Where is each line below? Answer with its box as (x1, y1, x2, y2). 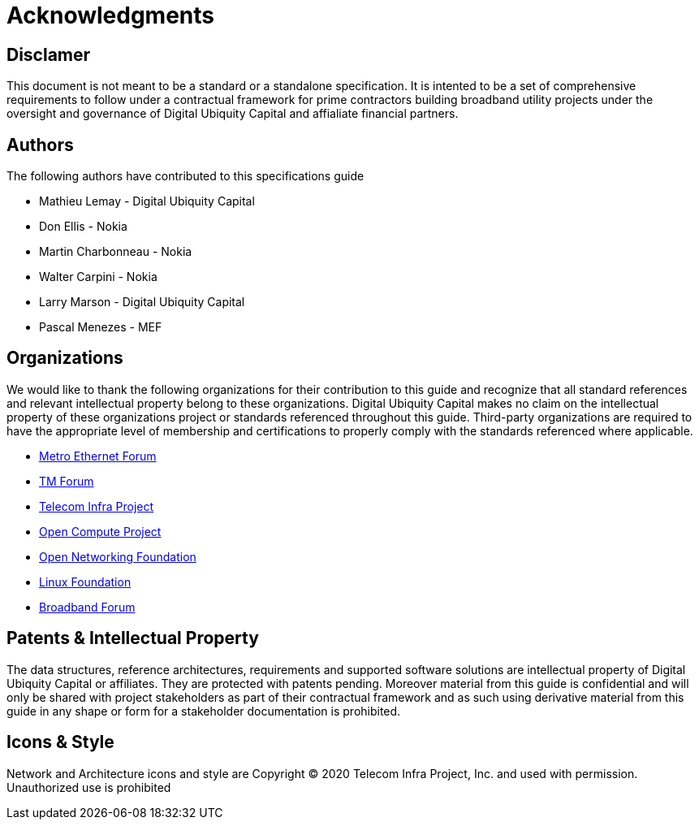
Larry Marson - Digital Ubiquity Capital (39, 295, 245, 309)
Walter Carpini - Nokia (39, 270, 157, 284)
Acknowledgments (6, 2, 215, 29)
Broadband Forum (39, 599, 136, 614)
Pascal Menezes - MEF (39, 320, 162, 335)
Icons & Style (6, 732, 114, 753)
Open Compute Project (39, 524, 162, 538)
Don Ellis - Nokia (39, 219, 127, 234)
